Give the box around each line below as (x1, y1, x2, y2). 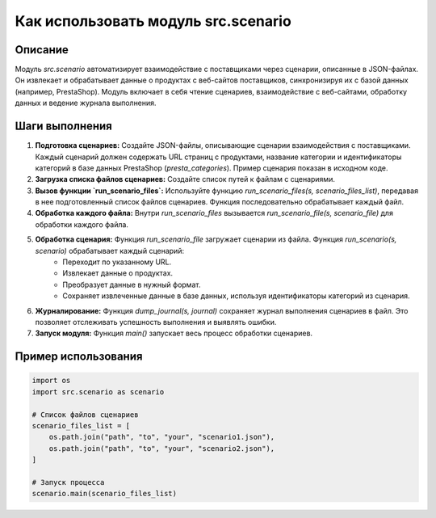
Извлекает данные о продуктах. (62, 268, 174, 278)
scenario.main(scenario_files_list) (31, 489, 178, 499)
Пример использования (15, 350, 143, 364)
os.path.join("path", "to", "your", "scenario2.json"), (48, 444, 275, 453)
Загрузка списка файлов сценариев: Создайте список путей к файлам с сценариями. (35, 175, 335, 184)
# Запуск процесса (31, 478, 105, 486)
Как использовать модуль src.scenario (15, 12, 292, 30)
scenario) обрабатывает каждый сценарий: (35, 246, 185, 255)
